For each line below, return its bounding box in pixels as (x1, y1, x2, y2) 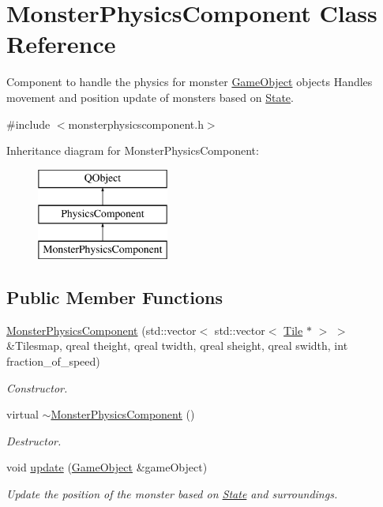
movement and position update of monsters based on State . (6, 88, 294, 105)
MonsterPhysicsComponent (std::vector (6, 321, 197, 338)
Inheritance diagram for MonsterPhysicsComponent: (6, 142, 259, 159)
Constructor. (6, 379, 68, 396)
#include (6, 115, 51, 132)
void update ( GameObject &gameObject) (6, 459, 208, 475)
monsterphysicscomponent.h (68, 115, 204, 132)
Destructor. (6, 432, 62, 449)
